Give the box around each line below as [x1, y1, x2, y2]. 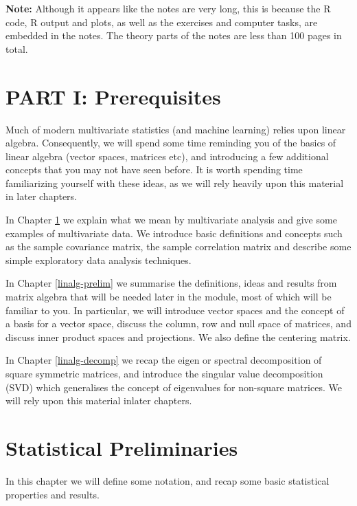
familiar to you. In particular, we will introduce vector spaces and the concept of [5, 302, 345, 317]
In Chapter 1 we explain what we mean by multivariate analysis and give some [5, 212, 337, 227]
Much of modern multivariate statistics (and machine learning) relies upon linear [5, 122, 346, 136]
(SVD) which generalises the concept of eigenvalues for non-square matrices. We [5, 379, 342, 394]
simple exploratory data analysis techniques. [5, 252, 192, 267]
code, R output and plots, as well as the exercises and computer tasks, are [5, 14, 318, 29]
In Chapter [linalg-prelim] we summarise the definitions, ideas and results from [5, 276, 337, 290]
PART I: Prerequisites [5, 82, 221, 110]
